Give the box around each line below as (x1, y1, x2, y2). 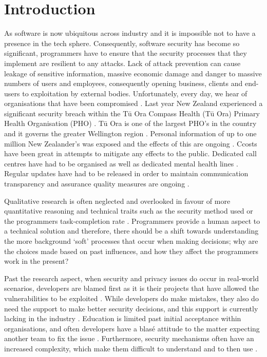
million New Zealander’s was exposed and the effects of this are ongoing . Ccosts (4, 138, 257, 149)
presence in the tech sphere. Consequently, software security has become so (4, 37, 240, 48)
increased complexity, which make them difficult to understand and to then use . (4, 343, 258, 353)
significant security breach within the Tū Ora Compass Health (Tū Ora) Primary (4, 108, 260, 118)
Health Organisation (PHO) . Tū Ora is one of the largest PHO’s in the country (4, 118, 257, 129)
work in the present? (4, 256, 69, 266)
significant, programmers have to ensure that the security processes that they (4, 48, 247, 58)
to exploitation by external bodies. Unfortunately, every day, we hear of (22, 88, 247, 98)
